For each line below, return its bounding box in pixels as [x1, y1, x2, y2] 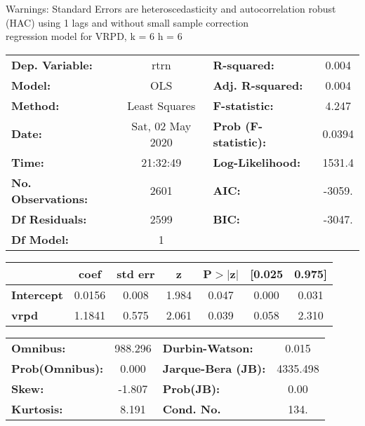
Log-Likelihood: [213, 153, 301, 170]
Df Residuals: [11, 210, 87, 227]
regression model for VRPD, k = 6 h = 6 [6, 29, 182, 43]
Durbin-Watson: [162, 339, 253, 356]
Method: [11, 97, 60, 114]
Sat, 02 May [131, 117, 192, 134]
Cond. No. [162, 400, 221, 417]
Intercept [11, 286, 63, 303]
